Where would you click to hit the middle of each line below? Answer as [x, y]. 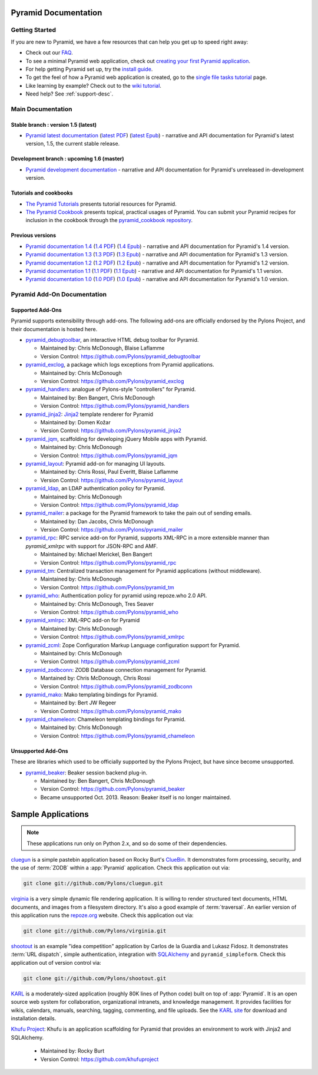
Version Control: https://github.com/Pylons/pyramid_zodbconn [116, 686]
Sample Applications [50, 814]
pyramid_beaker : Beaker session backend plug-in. [87, 773]
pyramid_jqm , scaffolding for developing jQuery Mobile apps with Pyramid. [116, 438]
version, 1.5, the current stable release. [73, 144]
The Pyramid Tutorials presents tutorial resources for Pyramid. [101, 204]
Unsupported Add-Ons [39, 751]
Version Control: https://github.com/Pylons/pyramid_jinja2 [111, 431]
